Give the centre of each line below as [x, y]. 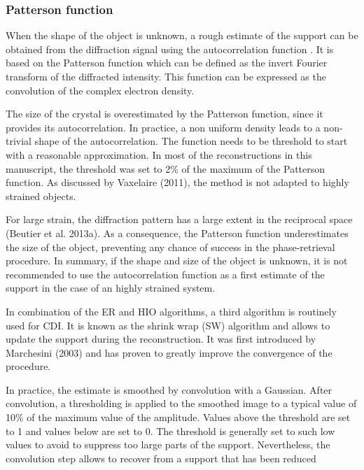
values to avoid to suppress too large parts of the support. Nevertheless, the [168, 444]
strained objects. [41, 195]
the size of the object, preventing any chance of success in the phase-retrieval [170, 247]
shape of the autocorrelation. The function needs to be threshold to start [191, 141]
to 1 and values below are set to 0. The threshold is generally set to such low [170, 430]
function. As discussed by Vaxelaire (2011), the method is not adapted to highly [177, 182]
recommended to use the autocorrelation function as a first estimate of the [165, 274]
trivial [19, 141]
